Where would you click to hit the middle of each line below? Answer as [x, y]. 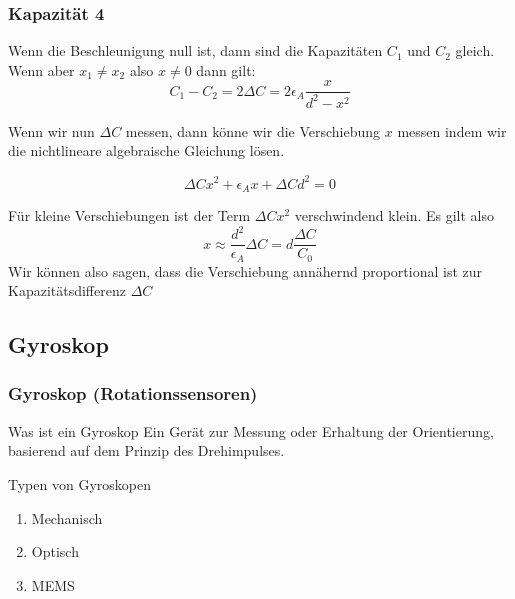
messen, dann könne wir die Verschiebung [253, 130]
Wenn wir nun [51, 130]
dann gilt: [226, 69]
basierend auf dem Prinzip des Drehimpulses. [146, 450]
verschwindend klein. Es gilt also [394, 214]
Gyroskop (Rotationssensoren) [133, 393]
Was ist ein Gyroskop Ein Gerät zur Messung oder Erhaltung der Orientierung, [251, 430]
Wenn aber [41, 69]
